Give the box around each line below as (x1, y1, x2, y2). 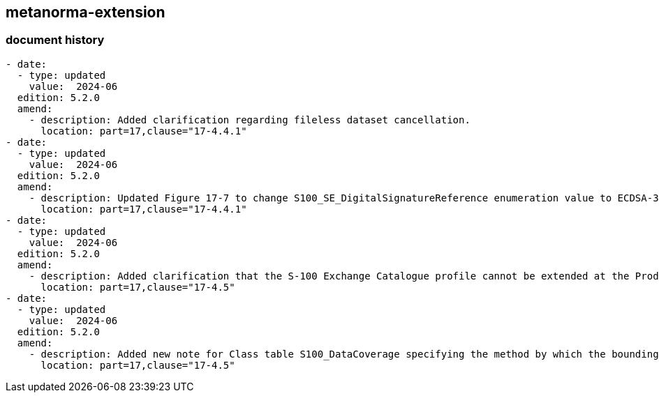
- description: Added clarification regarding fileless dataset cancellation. (29, 114, 471, 125)
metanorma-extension (6, 3, 165, 21)
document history (6, 33, 105, 47)
